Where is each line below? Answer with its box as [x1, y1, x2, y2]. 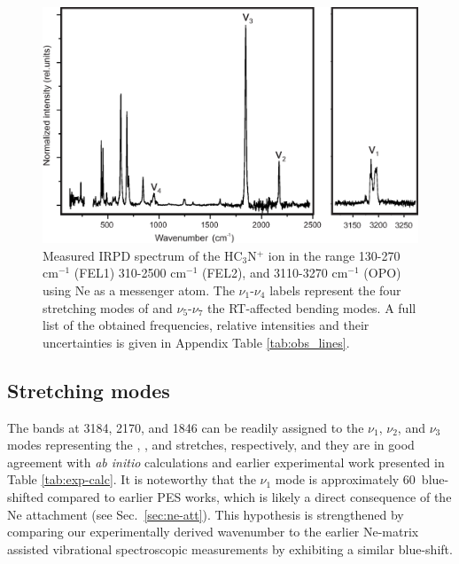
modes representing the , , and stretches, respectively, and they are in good [7, 435, 415, 454]
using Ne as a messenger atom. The [43, 281, 235, 300]
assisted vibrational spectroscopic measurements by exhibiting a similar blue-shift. [7, 539, 453, 558]
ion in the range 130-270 [268, 246, 401, 264]
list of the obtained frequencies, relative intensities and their [43, 316, 370, 334]
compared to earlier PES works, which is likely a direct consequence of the [47, 487, 452, 505]
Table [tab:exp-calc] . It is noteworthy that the [7, 470, 256, 489]
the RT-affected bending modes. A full [207, 298, 416, 317]
